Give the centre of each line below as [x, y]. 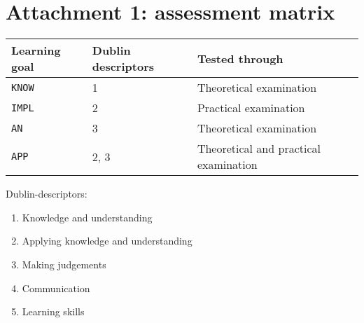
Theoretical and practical [259, 149]
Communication [56, 288]
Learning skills [53, 311]
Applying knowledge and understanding [107, 241]
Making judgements [64, 264]
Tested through [240, 58]
